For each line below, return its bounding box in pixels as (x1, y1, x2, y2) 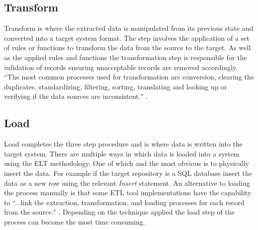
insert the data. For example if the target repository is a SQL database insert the (4, 167, 253, 178)
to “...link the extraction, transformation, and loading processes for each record (4, 197, 245, 207)
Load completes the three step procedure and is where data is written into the (4, 139, 243, 149)
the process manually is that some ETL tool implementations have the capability (4, 187, 252, 198)
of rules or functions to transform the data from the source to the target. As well (4, 42, 251, 53)
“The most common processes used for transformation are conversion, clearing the (4, 72, 255, 82)
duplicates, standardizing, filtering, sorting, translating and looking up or (4, 81, 227, 91)
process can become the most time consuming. (4, 216, 145, 227)
